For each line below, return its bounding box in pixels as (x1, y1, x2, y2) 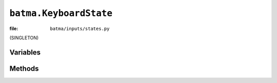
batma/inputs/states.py (50, 25, 110, 32)
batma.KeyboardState (9, 8, 113, 19)
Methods (9, 64, 39, 73)
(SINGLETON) (9, 35, 39, 41)
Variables (9, 48, 41, 57)
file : (9, 25, 18, 32)
